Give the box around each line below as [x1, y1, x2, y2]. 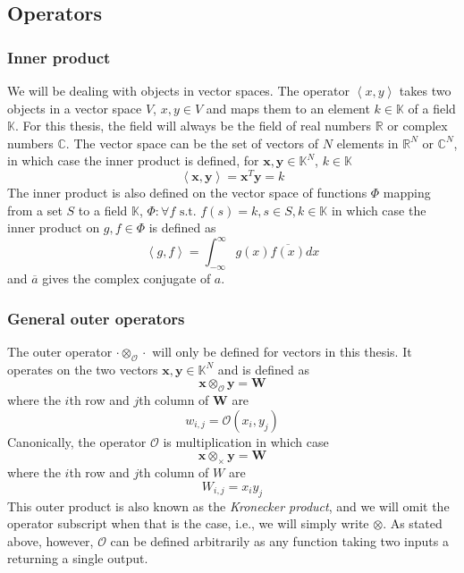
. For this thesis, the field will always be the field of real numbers [14, 116, 372, 135]
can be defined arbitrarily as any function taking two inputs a [110, 531, 449, 550]
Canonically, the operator [7, 432, 147, 451]
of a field [408, 98, 456, 117]
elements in [336, 133, 399, 152]
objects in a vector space [7, 98, 142, 117]
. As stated [383, 514, 443, 533]
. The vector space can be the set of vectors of [65, 133, 319, 152]
